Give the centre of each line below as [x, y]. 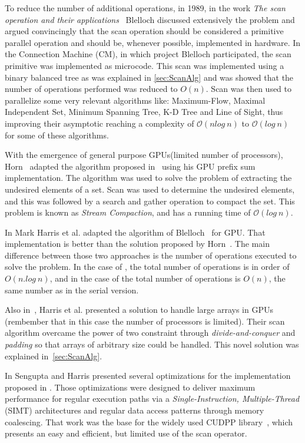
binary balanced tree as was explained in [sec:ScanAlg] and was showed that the [149, 77]
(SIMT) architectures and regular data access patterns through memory [135, 410]
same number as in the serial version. [72, 290]
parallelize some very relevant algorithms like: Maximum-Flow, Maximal [135, 100]
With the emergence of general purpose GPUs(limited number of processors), [144, 155]
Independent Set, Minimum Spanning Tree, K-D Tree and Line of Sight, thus [144, 112]
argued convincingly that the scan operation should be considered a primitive [144, 31]
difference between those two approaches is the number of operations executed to [151, 255]
